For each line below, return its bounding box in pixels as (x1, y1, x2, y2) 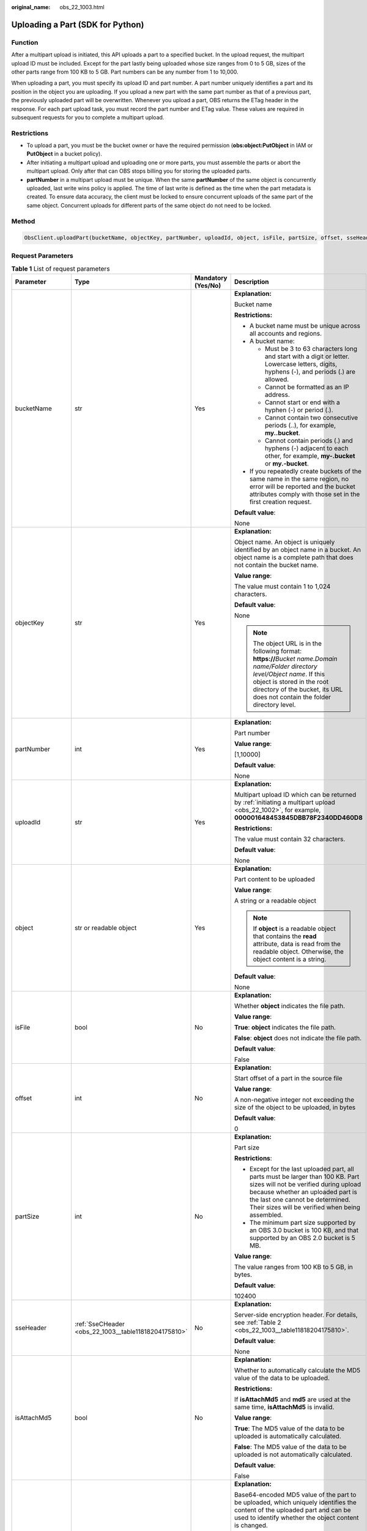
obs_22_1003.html (59, 4, 105, 10)
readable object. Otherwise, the (253, 947, 344, 956)
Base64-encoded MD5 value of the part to (234, 1491, 357, 1499)
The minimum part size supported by (249, 1219, 356, 1227)
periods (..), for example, (264, 421, 336, 430)
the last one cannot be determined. (249, 1195, 351, 1204)
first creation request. (249, 498, 312, 506)
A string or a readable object (234, 897, 316, 905)
